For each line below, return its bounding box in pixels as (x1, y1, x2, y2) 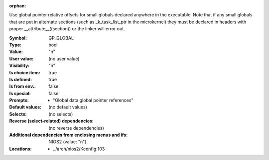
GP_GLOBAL (48, 35, 74, 41)
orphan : (9, 3, 26, 8)
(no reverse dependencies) (48, 125, 104, 131)
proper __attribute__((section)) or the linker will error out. (9, 26, 125, 32)
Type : (9, 42, 22, 48)
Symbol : (9, 35, 27, 41)
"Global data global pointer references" (53, 97, 134, 104)
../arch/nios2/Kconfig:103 (53, 146, 105, 152)
